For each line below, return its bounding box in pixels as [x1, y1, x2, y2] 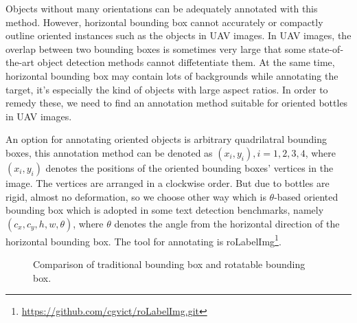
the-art [5, 55, 35, 69]
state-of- [308, 41, 344, 56]
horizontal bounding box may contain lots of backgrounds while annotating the [5, 68, 338, 82]
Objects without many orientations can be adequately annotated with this [5, 1, 318, 15]
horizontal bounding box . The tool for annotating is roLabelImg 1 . [5, 232, 281, 248]
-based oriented [274, 189, 338, 203]
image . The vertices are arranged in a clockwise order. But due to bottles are [5, 175, 330, 190]
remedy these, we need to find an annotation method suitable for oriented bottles [5, 96, 348, 110]
